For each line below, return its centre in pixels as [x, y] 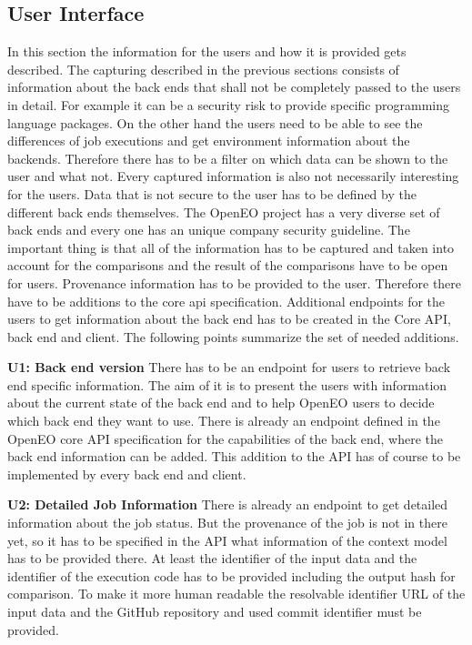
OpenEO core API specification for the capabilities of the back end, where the [225, 438]
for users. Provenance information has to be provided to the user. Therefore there [235, 282]
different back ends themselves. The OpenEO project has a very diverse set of [224, 212]
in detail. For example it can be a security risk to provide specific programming [228, 104]
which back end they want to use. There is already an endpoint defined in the [224, 421]
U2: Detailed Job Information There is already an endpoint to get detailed [228, 504]
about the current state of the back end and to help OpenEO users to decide [221, 403]
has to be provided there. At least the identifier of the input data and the [212, 558]
